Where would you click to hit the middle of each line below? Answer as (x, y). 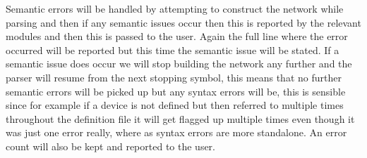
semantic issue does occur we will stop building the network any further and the (179, 64)
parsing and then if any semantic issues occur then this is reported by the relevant (183, 22)
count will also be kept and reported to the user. (110, 146)
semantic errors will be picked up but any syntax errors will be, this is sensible (176, 91)
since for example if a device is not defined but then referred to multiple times (175, 105)
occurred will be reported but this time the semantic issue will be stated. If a (173, 50)
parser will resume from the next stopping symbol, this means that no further (174, 77)
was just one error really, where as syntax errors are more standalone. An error (176, 132)
